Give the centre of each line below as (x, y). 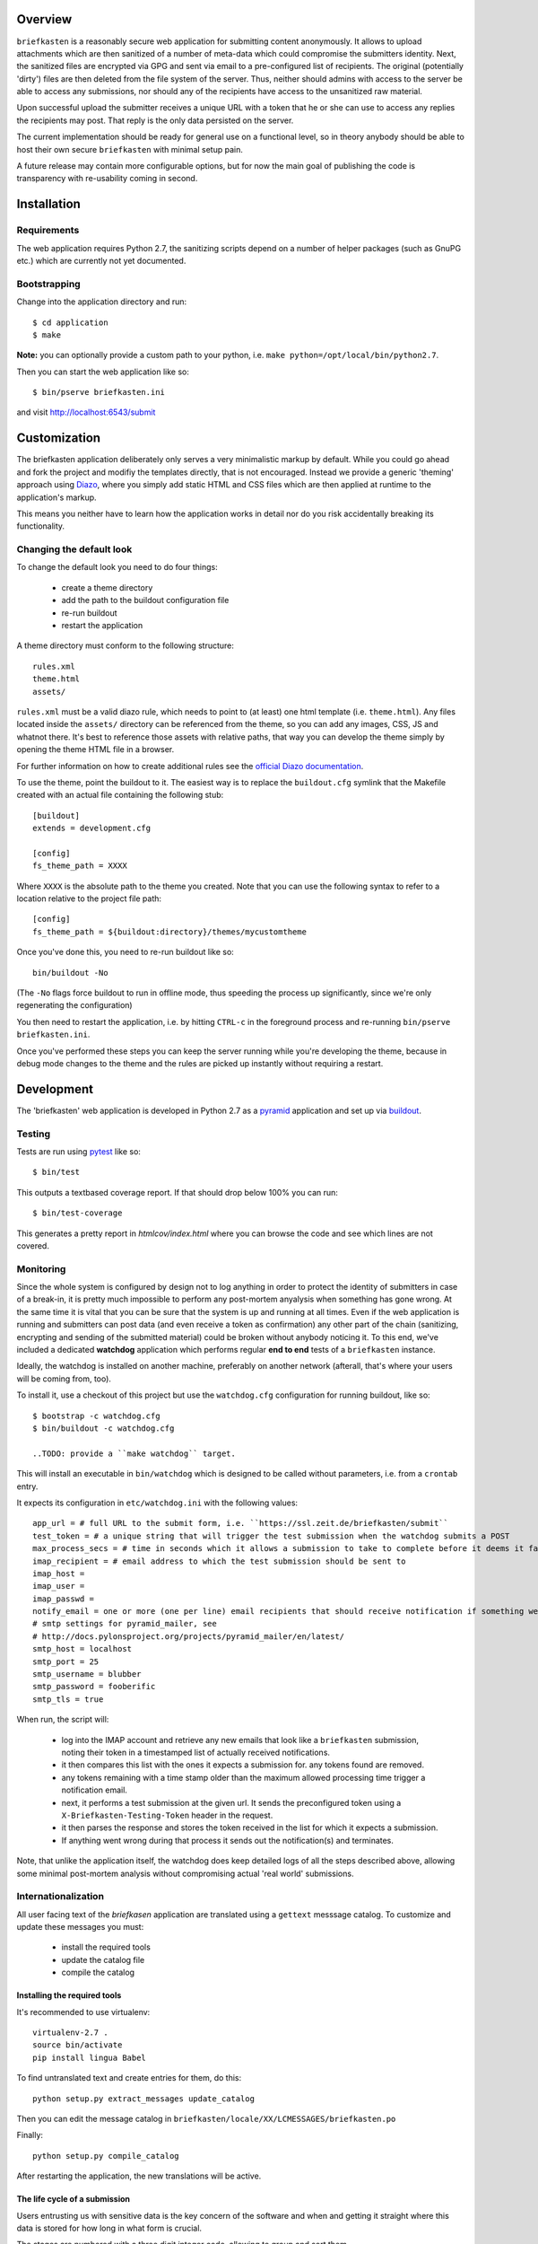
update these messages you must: (80, 1927)
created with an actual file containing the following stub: (120, 795)
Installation (48, 204)
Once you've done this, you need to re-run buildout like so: (126, 952)
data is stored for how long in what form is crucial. (109, 2228)
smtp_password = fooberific (94, 1687)
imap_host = (59, 1573)
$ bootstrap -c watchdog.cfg (96, 1416)
